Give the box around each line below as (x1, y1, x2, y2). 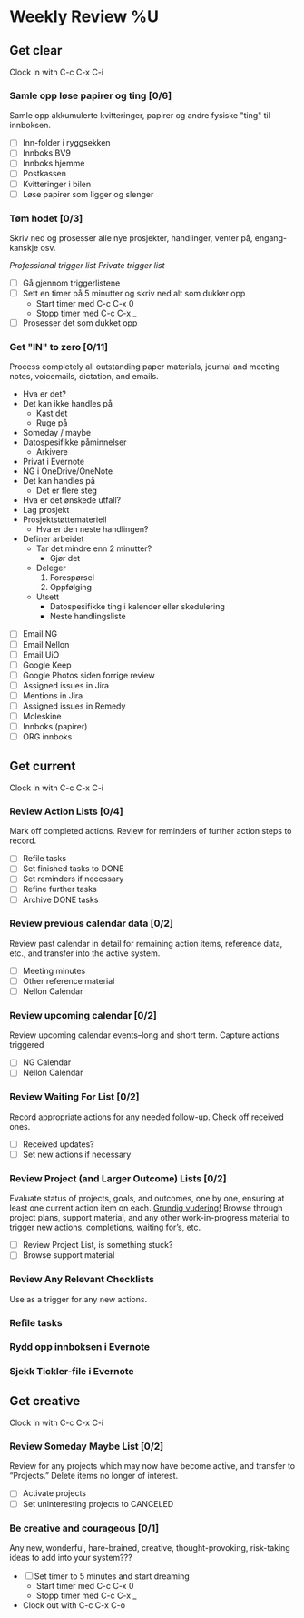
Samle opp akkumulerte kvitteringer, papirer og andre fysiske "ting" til (9, 110, 270, 121)
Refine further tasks (22, 884, 97, 895)
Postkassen (22, 168, 66, 179)
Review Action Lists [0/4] (9, 805, 124, 818)
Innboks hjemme (22, 157, 85, 169)
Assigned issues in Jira (22, 679, 110, 690)
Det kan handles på (22, 476, 95, 487)
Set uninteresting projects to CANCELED (22, 1498, 174, 1509)
